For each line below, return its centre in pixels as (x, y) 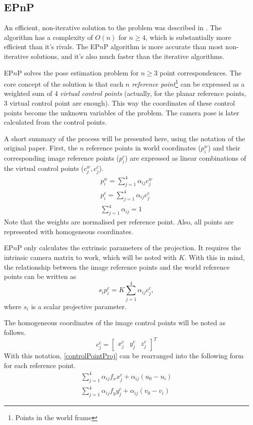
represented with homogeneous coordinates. (69, 231)
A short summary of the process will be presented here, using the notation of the (125, 138)
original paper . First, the (41, 148)
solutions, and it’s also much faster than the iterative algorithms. (127, 56)
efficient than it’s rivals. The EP (52, 46)
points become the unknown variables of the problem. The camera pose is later (122, 112)
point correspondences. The (201, 72)
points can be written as (40, 276)
